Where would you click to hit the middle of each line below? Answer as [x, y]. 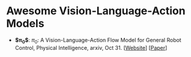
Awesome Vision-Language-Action [96, 11]
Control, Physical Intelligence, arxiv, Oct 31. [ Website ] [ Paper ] [91, 47]
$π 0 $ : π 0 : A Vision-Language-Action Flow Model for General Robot [98, 41]
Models [25, 23]
